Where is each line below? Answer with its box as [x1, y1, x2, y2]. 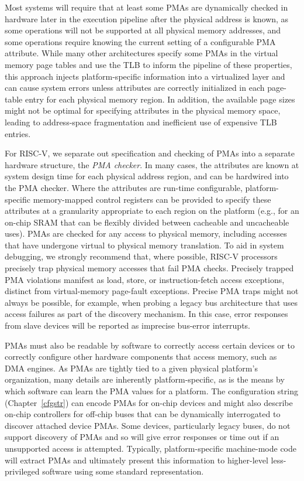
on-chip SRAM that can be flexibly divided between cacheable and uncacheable [5, 216, 289, 228]
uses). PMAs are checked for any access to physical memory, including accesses [5, 227, 287, 240]
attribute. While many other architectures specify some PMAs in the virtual [5, 47, 278, 59]
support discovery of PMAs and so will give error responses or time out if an [5, 431, 279, 443]
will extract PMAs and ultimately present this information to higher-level [5, 453, 268, 466]
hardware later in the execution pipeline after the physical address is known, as [5, 12, 289, 25]
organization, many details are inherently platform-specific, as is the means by [5, 373, 285, 386]
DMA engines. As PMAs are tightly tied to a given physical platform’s [5, 361, 258, 374]
